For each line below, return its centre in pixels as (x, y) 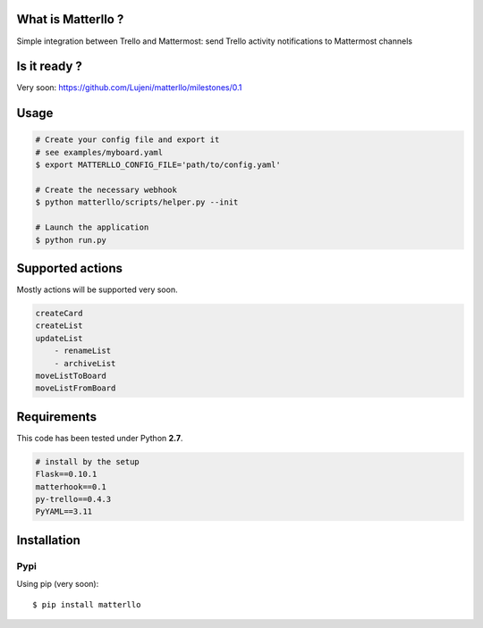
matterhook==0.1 (71, 486)
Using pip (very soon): (58, 584)
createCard (59, 314)
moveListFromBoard (76, 388)
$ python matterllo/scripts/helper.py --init (137, 202)
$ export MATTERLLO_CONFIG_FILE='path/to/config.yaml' (158, 165)
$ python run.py (71, 240)
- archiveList (85, 363)
